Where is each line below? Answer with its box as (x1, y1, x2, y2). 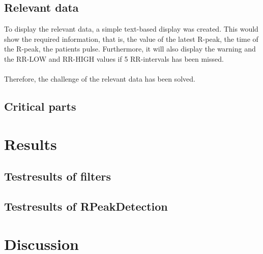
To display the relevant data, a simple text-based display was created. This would (4, 23, 258, 34)
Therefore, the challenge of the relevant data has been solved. (4, 73, 195, 84)
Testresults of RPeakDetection (4, 198, 168, 214)
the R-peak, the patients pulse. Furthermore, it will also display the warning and (4, 43, 256, 54)
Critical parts (4, 98, 76, 114)
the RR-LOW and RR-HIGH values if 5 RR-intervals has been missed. (4, 53, 224, 64)
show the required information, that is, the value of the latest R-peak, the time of (4, 33, 258, 44)
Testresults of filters (4, 168, 111, 184)
